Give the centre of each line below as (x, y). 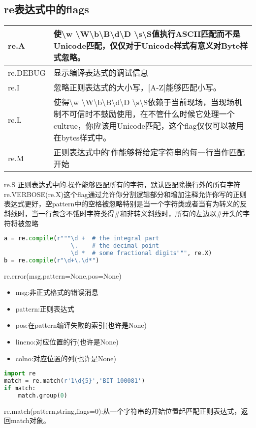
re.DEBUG (27, 72)
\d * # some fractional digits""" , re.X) (142, 253)
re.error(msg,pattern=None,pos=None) (63, 275)
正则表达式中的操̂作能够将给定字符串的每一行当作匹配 (149, 152)
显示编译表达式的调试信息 (101, 73)
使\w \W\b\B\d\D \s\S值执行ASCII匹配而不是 (147, 34)
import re (20, 374)
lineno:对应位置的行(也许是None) (67, 342)
